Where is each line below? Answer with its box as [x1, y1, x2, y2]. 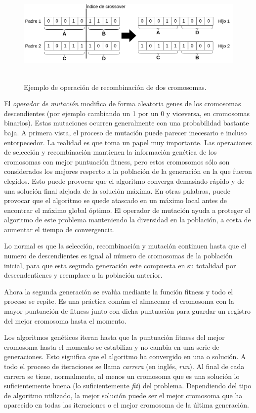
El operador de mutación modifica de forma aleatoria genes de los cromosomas [4, 98, 241, 109]
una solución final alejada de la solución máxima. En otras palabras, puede [4, 185, 230, 196]
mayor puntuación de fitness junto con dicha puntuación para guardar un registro [4, 306, 251, 316]
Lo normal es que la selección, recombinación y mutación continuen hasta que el [4, 241, 247, 251]
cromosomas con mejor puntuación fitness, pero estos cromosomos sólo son [4, 156, 230, 166]
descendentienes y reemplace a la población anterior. [4, 270, 163, 280]
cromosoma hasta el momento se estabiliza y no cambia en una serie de [4, 341, 219, 352]
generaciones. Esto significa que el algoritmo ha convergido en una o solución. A [4, 351, 246, 362]
